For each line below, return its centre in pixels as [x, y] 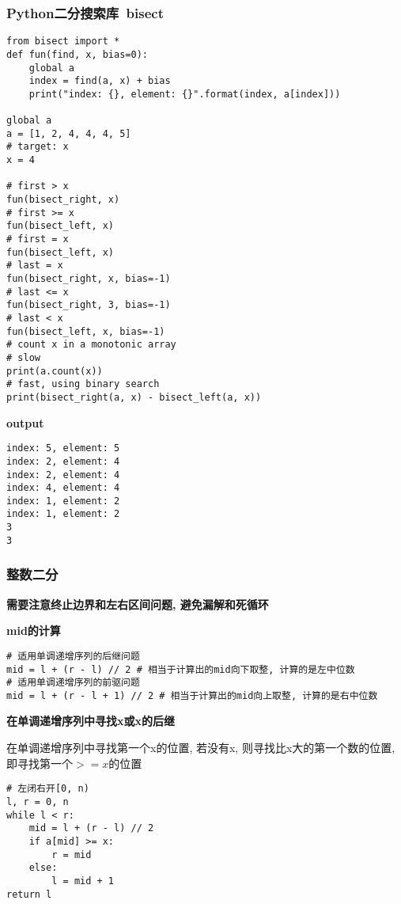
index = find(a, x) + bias [100, 81]
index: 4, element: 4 [63, 488]
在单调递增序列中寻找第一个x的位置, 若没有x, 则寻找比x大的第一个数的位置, [201, 748]
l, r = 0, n [38, 801]
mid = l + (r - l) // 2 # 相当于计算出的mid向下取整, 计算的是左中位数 [181, 669]
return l [29, 894]
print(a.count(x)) [55, 371]
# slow [23, 357]
